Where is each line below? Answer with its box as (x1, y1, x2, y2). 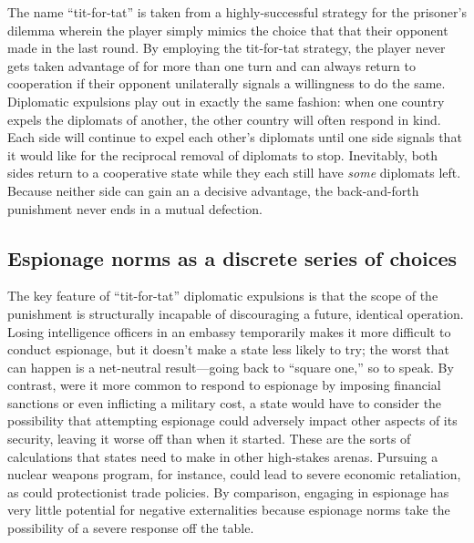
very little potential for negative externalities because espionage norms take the (7, 500, 450, 519)
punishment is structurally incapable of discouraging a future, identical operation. (7, 303, 464, 323)
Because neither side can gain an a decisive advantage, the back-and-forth (7, 180, 419, 200)
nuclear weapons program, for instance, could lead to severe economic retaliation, (7, 465, 461, 484)
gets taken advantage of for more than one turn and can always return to (7, 56, 416, 75)
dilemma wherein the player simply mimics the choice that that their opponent (7, 20, 448, 39)
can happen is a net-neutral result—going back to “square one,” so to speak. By (7, 357, 454, 376)
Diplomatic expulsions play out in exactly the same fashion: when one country (7, 91, 445, 110)
